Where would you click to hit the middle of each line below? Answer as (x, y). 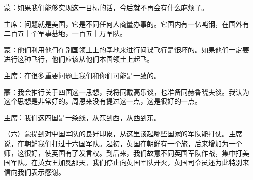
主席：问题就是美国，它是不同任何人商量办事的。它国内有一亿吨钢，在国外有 (126, 24)
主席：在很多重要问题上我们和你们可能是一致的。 (82, 75)
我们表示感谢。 (41, 172)
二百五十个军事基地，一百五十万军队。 (65, 33)
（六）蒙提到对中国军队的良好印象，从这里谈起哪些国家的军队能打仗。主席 (123, 134)
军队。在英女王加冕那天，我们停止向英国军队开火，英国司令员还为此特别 (126, 162)
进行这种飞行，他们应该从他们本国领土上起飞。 (79, 59)
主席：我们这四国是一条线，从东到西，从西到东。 (82, 117)
